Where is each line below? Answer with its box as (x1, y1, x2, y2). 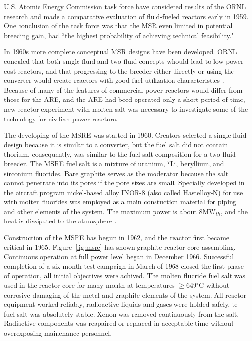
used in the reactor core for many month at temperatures (4, 280, 175, 290)
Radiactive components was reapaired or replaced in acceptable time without (4, 318, 234, 328)
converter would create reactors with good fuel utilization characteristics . (4, 75, 224, 85)
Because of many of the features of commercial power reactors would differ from (4, 84, 243, 95)
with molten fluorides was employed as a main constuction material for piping (4, 197, 236, 207)
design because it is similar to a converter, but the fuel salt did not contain (4, 139, 228, 149)
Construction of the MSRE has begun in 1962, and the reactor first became (4, 232, 230, 242)
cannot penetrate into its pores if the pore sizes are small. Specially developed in (4, 178, 245, 188)
